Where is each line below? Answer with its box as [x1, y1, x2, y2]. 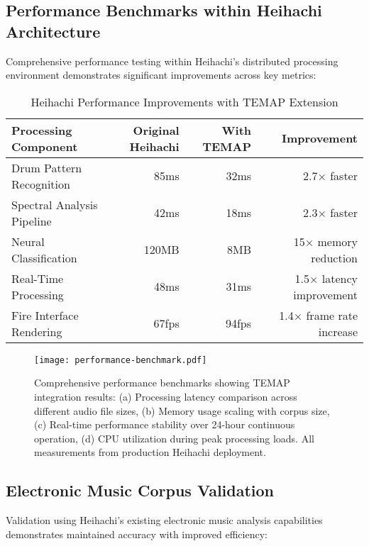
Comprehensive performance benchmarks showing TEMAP [34, 375, 290, 390]
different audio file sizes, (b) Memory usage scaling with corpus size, [34, 403, 330, 418]
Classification [11, 249, 77, 266]
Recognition [11, 175, 70, 192]
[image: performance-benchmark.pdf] [34, 355, 207, 365]
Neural [11, 233, 45, 250]
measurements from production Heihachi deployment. [34, 445, 266, 459]
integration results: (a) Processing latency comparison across [34, 389, 297, 404]
